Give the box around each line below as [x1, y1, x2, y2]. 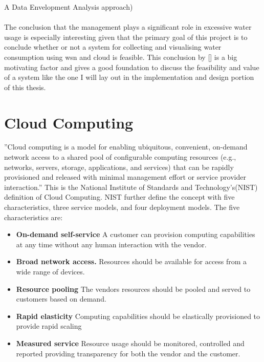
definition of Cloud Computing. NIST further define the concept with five [4, 191, 235, 202]
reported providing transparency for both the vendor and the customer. [16, 348, 240, 358]
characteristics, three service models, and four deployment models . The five [4, 202, 240, 212]
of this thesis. [4, 81, 46, 92]
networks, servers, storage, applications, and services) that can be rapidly [4, 161, 234, 172]
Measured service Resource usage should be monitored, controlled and [16, 337, 245, 348]
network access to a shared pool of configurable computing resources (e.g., [4, 152, 236, 162]
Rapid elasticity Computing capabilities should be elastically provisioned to [16, 310, 260, 321]
